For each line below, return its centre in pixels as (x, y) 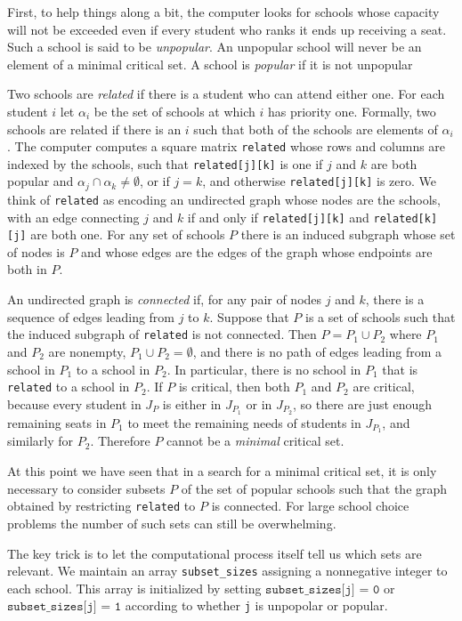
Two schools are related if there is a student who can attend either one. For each (226, 94)
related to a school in (69, 387)
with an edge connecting (73, 217)
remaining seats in (57, 422)
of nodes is (36, 251)
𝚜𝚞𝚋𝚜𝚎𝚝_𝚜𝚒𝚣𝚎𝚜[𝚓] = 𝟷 (65, 607)
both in (27, 269)
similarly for (41, 441)
